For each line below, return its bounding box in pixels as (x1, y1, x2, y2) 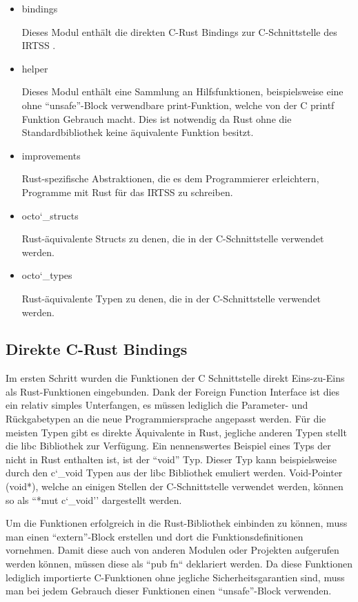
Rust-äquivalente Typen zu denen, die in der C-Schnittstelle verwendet (21, 291, 321, 305)
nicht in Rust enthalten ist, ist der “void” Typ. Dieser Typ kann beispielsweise (6, 451, 337, 466)
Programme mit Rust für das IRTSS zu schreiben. (21, 184, 233, 199)
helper (21, 61, 48, 75)
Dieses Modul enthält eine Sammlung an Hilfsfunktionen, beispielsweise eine (21, 84, 344, 99)
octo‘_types (21, 268, 72, 282)
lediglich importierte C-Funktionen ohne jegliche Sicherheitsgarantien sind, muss (6, 570, 345, 584)
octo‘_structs (21, 208, 79, 222)
